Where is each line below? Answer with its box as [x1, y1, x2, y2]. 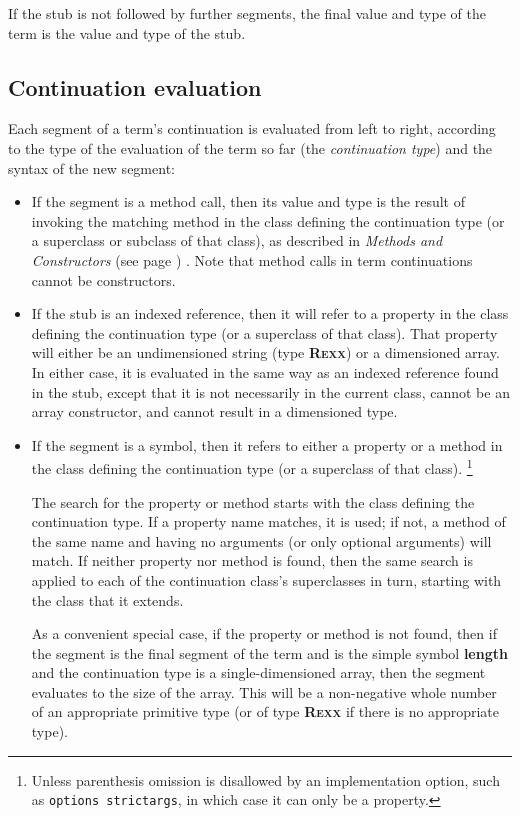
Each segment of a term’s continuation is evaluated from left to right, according [8, 118, 496, 139]
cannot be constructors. [31, 269, 176, 290]
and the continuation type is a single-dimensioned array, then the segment [31, 662, 486, 683]
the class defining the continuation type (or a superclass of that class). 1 [31, 455, 473, 478]
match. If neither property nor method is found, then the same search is [31, 550, 473, 571]
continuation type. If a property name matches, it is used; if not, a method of [31, 511, 506, 532]
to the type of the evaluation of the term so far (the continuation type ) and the [8, 137, 493, 158]
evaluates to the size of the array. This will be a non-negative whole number [31, 681, 497, 702]
